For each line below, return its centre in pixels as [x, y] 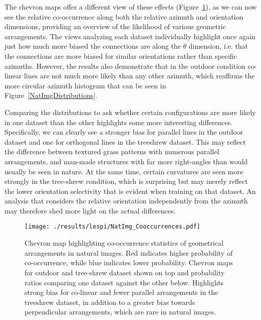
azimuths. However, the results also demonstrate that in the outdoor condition [125, 66]
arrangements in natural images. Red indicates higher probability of [129, 252]
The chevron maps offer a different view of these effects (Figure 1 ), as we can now [131, 7]
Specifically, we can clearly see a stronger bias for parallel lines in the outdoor [124, 132]
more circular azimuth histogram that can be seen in [85, 85]
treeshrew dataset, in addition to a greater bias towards [110, 302]
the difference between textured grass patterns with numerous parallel [112, 151]
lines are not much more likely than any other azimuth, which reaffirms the [139, 76]
